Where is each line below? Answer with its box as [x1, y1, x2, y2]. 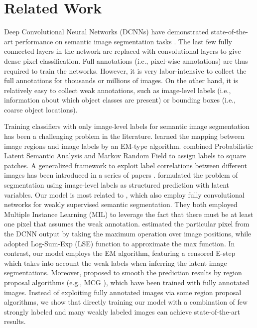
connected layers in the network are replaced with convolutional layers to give [4, 46, 241, 56]
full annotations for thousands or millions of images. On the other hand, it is [4, 75, 239, 86]
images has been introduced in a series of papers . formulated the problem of [4, 170, 238, 180]
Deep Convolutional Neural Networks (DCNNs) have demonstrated [4, 26, 209, 37]
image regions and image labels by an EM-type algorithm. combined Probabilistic [4, 140, 254, 151]
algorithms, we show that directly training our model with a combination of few [4, 297, 248, 307]
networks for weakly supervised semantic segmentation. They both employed [4, 199, 238, 210]
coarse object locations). [4, 104, 78, 114]
